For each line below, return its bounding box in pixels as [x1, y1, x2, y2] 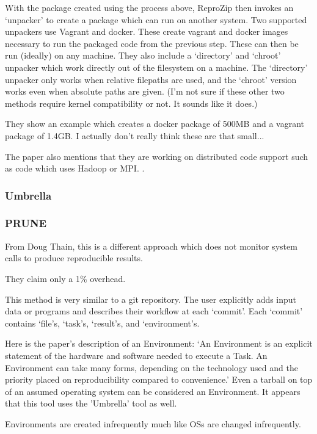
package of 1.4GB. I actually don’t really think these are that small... [5, 129, 264, 142]
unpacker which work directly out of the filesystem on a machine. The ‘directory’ [5, 60, 308, 73]
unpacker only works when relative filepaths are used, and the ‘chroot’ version [5, 73, 297, 85]
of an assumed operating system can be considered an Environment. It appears [5, 385, 301, 397]
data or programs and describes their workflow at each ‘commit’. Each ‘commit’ [5, 305, 303, 317]
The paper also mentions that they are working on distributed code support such [5, 150, 308, 162]
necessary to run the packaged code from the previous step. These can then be [5, 37, 299, 49]
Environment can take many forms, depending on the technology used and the [5, 361, 298, 374]
